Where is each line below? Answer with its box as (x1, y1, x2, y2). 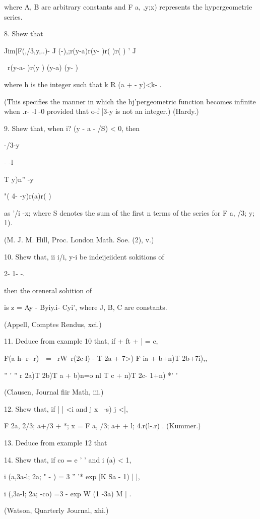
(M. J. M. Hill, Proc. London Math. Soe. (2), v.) (4, 234, 154, 244)
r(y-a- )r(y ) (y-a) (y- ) (7, 62, 79, 73)
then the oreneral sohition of (4, 285, 92, 295)
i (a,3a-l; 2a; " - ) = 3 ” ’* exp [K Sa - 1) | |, (4, 471, 140, 482)
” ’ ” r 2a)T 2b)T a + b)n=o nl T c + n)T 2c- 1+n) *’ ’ (4, 369, 178, 380)
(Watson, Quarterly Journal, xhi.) (4, 505, 109, 515)
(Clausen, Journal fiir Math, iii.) (4, 386, 104, 397)
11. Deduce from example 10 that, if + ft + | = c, (4, 336, 158, 346)
